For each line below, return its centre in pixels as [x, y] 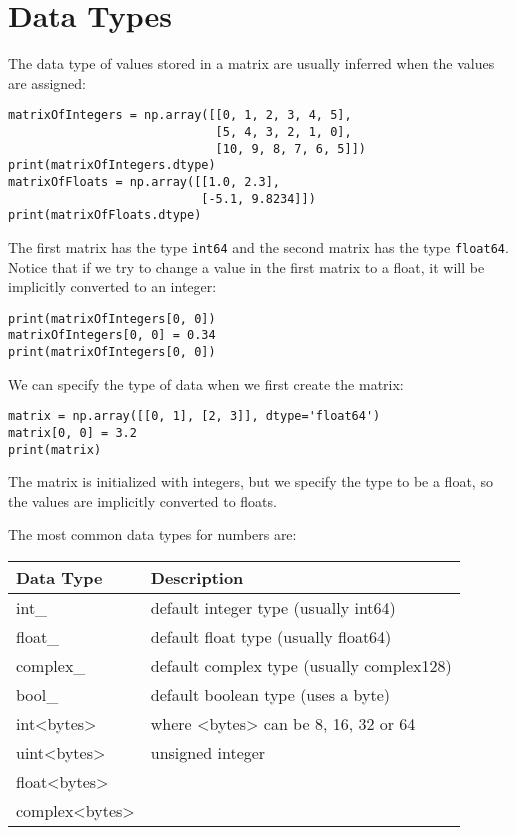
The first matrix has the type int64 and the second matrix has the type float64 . [258, 246]
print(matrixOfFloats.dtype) [105, 215]
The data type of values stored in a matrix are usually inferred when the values [251, 63]
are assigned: [47, 82]
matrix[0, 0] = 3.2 [72, 432]
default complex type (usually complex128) [301, 666]
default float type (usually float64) [271, 637]
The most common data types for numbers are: [152, 534]
